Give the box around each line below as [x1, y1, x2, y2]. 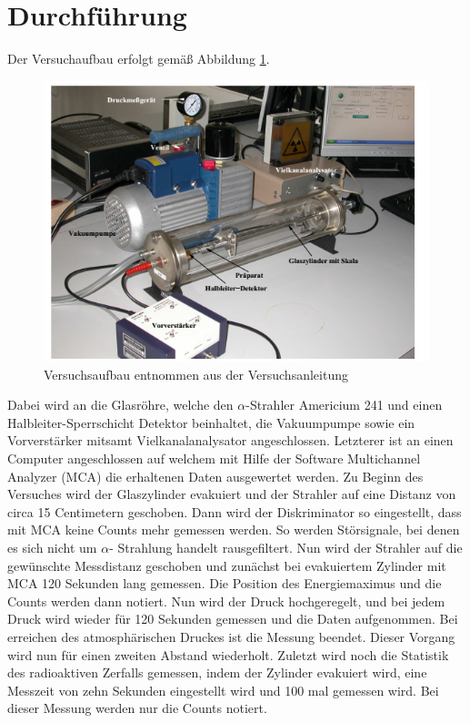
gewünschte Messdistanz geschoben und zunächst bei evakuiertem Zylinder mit [7, 555, 446, 575]
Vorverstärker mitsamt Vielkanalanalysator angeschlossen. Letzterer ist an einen [7, 431, 454, 450]
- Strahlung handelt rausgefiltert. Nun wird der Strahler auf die [109, 538, 463, 557]
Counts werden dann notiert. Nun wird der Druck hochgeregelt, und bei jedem [7, 591, 445, 610]
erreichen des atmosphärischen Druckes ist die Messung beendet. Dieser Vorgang [7, 626, 455, 646]
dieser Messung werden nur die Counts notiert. [7, 698, 267, 718]
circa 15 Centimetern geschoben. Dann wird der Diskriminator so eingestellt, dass [7, 502, 462, 521]
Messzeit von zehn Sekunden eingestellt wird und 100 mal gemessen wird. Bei [7, 680, 439, 699]
